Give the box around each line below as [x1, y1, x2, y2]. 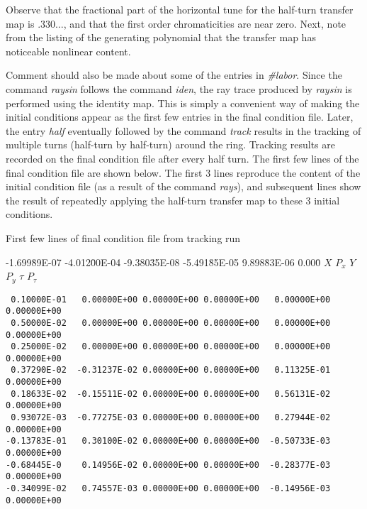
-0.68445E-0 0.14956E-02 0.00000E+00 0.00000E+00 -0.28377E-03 [6, 459, 331, 470]
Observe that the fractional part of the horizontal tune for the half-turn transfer [6, 2, 354, 16]
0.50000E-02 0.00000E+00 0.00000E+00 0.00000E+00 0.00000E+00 [11, 317, 331, 328]
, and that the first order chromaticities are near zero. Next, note [63, 16, 346, 31]
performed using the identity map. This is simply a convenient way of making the [6, 95, 360, 110]
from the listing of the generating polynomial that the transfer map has [6, 30, 316, 45]
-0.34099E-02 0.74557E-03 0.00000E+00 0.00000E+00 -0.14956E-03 [6, 483, 331, 494]
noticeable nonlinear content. [6, 43, 131, 58]
